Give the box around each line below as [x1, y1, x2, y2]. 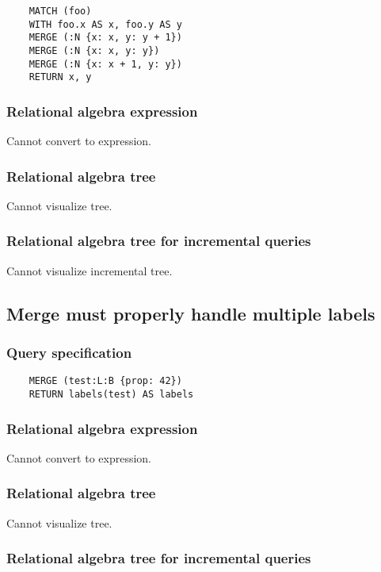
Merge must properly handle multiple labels [6, 301, 375, 325]
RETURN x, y [29, 71, 92, 83]
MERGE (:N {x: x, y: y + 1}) [29, 32, 182, 44]
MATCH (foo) [29, 6, 92, 17]
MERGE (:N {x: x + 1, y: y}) [29, 58, 182, 70]
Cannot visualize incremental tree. [6, 262, 173, 278]
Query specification [6, 343, 132, 363]
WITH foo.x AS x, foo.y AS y [29, 18, 182, 30]
